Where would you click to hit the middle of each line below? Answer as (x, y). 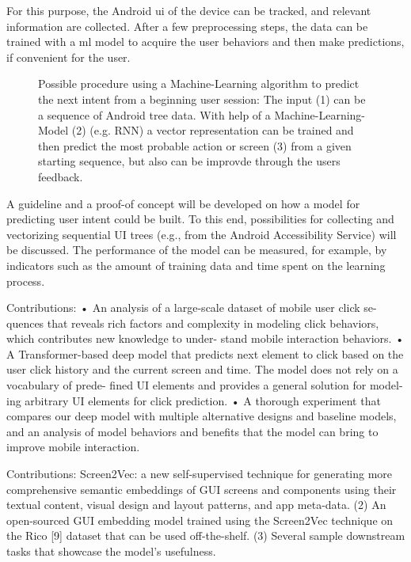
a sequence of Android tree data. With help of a (154, 114)
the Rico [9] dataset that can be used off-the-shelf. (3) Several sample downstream (206, 535)
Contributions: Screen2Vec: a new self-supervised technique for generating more (200, 474)
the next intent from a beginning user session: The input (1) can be (202, 99)
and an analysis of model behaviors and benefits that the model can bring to (192, 431)
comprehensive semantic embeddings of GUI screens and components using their (202, 489)
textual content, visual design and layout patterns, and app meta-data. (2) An (196, 505)
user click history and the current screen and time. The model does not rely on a (202, 369)
